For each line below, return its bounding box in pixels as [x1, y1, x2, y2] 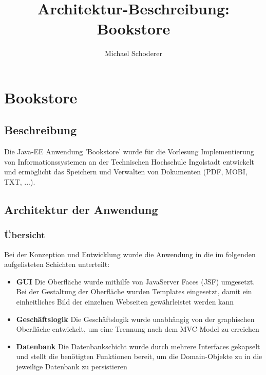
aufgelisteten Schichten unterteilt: [4, 259, 110, 270]
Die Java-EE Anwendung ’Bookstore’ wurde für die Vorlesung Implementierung [4, 146, 254, 157]
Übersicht [4, 228, 45, 241]
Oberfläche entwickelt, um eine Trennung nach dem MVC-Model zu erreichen [16, 324, 259, 334]
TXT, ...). [4, 176, 35, 187]
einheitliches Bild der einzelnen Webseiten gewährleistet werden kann [16, 296, 234, 307]
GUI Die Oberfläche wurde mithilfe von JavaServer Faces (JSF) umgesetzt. [16, 276, 255, 287]
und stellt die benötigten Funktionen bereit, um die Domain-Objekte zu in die [16, 351, 262, 362]
